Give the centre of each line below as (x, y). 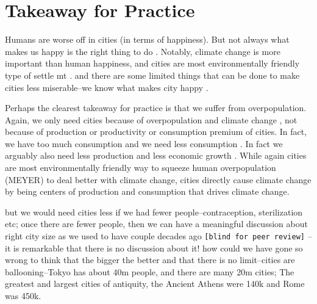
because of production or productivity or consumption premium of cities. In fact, (156, 132)
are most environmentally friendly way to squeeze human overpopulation (141, 168)
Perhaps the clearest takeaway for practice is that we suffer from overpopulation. (156, 108)
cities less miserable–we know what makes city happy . (107, 87)
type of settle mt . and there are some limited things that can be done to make (152, 75)
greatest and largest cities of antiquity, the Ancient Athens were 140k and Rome (155, 284)
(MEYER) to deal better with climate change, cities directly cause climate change (158, 179)
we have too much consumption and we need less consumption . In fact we (144, 143)
